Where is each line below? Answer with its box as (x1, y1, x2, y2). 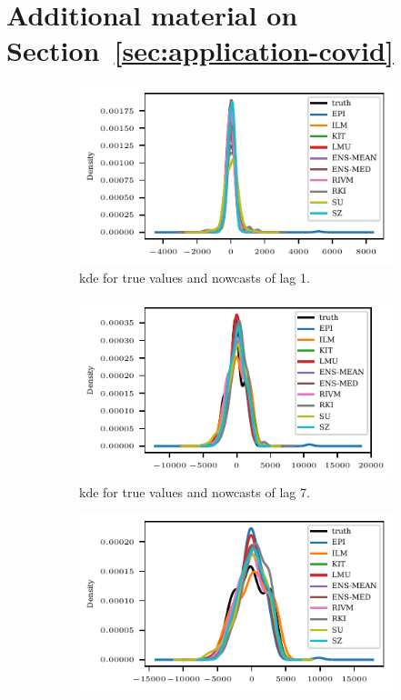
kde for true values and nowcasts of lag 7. (79, 482, 310, 501)
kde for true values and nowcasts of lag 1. (79, 268, 310, 287)
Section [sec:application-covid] (6, 32, 394, 69)
